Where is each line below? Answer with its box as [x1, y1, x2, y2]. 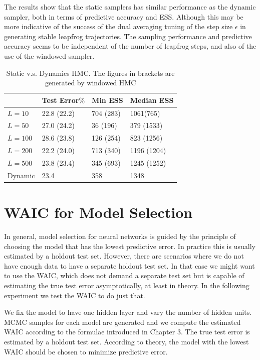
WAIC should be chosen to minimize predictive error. [4, 346, 168, 356]
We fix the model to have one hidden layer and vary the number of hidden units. [4, 307, 252, 317]
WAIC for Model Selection [4, 202, 193, 222]
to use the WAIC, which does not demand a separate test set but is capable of [4, 270, 244, 281]
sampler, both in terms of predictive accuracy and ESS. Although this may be [4, 11, 243, 22]
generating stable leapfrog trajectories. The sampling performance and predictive [4, 31, 252, 41]
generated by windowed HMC [45, 77, 136, 88]
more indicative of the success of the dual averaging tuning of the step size [4, 21, 233, 32]
